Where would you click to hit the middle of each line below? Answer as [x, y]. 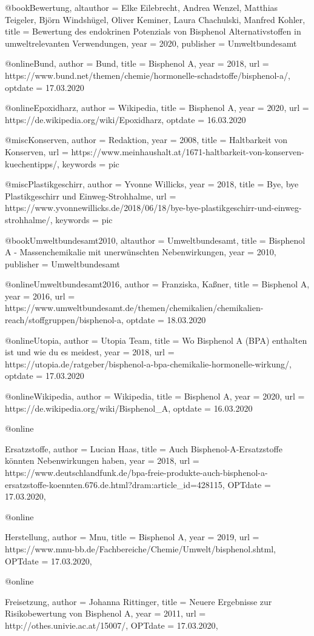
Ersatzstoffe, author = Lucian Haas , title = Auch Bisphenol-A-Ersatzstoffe [144, 448]
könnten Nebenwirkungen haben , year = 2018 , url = [102, 460]
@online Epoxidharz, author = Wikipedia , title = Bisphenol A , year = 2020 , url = [157, 108]
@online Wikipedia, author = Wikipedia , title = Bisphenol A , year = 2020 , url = [155, 396]
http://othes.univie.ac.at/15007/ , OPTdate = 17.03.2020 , [112, 625]
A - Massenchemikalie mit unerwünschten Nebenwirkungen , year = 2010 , [141, 252]
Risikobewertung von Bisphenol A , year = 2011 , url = [105, 613]
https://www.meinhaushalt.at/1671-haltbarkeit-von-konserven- [188, 151]
